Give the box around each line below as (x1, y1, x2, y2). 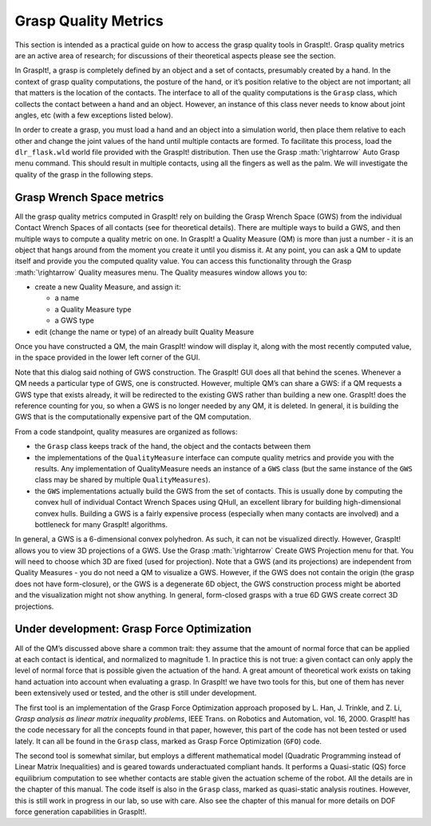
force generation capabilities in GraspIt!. (14, 807, 147, 816)
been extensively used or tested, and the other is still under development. (14, 688, 257, 698)
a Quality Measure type (54, 304, 132, 314)
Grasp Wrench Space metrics (14, 190, 164, 204)
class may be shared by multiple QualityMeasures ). (34, 475, 211, 485)
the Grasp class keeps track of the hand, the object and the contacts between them (34, 442, 311, 451)
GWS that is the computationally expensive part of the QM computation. (14, 412, 251, 422)
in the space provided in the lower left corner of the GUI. (14, 352, 200, 363)
